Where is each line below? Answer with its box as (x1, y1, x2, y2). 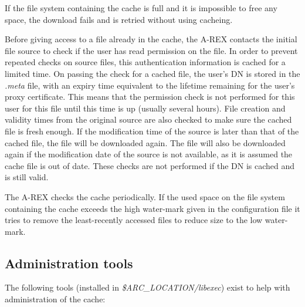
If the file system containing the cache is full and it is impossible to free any (5, 2, 277, 14)
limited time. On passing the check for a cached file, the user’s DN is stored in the (5, 67, 300, 79)
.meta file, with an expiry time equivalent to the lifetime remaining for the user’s (5, 79, 295, 91)
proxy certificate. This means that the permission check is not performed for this (5, 90, 295, 103)
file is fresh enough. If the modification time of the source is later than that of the (5, 124, 299, 137)
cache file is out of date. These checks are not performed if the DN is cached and (5, 159, 295, 171)
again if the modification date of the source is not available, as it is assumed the (5, 148, 293, 160)
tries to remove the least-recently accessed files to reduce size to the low (5, 214, 263, 226)
